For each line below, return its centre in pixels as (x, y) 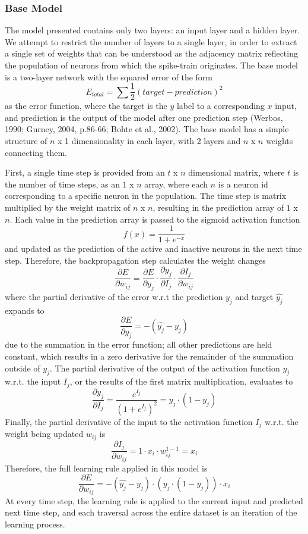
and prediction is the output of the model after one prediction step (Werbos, (144, 117)
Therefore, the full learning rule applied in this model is (106, 468)
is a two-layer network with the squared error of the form (109, 76)
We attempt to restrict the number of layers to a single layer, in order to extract (151, 41)
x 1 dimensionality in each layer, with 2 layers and (149, 141)
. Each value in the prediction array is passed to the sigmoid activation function (155, 219)
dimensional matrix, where (236, 172)
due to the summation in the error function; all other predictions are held (139, 344)
